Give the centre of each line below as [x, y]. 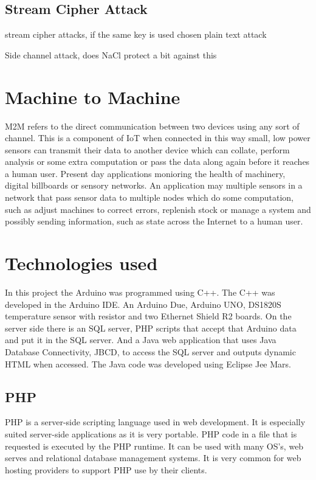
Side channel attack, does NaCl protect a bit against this [111, 54]
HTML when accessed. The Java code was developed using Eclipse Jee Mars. [148, 363]
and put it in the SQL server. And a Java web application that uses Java [141, 340]
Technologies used [81, 263]
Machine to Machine [93, 96]
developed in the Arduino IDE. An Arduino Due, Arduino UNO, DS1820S [143, 304]
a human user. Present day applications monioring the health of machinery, [145, 173]
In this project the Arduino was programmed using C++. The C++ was [140, 292]
